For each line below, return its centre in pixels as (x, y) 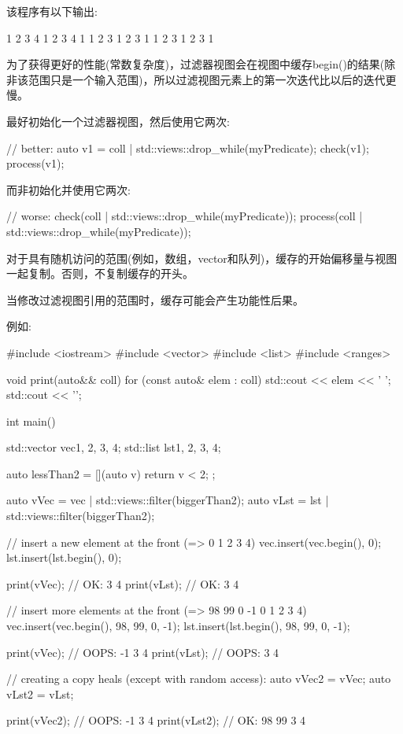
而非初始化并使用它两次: (68, 189)
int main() (31, 420)
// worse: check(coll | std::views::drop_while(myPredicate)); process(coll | (185, 216)
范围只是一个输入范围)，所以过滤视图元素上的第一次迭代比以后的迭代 (207, 79)
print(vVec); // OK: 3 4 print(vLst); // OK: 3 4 (123, 583)
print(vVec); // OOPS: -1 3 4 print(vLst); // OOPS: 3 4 (143, 652)
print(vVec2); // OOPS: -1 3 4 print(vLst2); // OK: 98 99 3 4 (156, 720)
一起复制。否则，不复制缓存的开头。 (100, 273)
